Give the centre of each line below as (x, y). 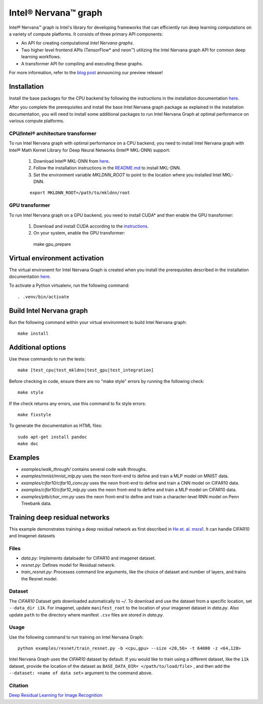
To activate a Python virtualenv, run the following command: (69, 285)
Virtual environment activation (56, 258)
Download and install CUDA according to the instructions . (91, 226)
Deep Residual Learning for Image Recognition (56, 695)
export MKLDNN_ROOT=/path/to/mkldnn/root (80, 193)
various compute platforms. (37, 121)
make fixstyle (34, 415)
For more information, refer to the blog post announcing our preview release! (86, 72)
